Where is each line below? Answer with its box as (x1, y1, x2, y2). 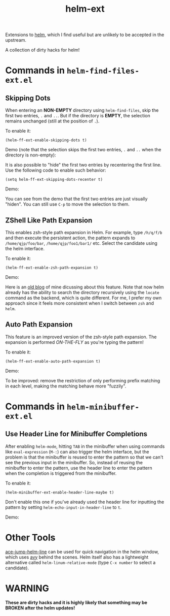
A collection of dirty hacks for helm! (5, 47, 80, 53)
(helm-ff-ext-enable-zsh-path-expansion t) (5, 265, 99, 270)
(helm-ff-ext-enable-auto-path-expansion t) (5, 359, 101, 364)
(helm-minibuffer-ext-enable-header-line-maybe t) (5, 490, 114, 495)
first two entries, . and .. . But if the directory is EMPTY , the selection (5, 113, 150, 119)
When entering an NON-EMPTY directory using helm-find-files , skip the (5, 107, 159, 113)
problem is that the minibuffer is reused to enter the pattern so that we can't (5, 454, 163, 460)
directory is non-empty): (5, 152, 57, 158)
